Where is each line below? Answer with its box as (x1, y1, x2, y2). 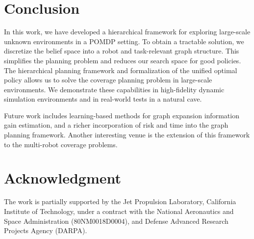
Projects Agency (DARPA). (4, 225, 87, 236)
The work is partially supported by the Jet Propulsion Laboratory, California (4, 196, 236, 207)
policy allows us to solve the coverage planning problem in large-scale (4, 75, 212, 85)
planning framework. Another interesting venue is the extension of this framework (4, 130, 250, 140)
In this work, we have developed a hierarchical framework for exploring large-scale (4, 27, 251, 37)
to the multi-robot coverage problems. (4, 139, 118, 149)
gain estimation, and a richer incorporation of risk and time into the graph (4, 120, 229, 130)
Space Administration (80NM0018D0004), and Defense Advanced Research (4, 215, 229, 226)
